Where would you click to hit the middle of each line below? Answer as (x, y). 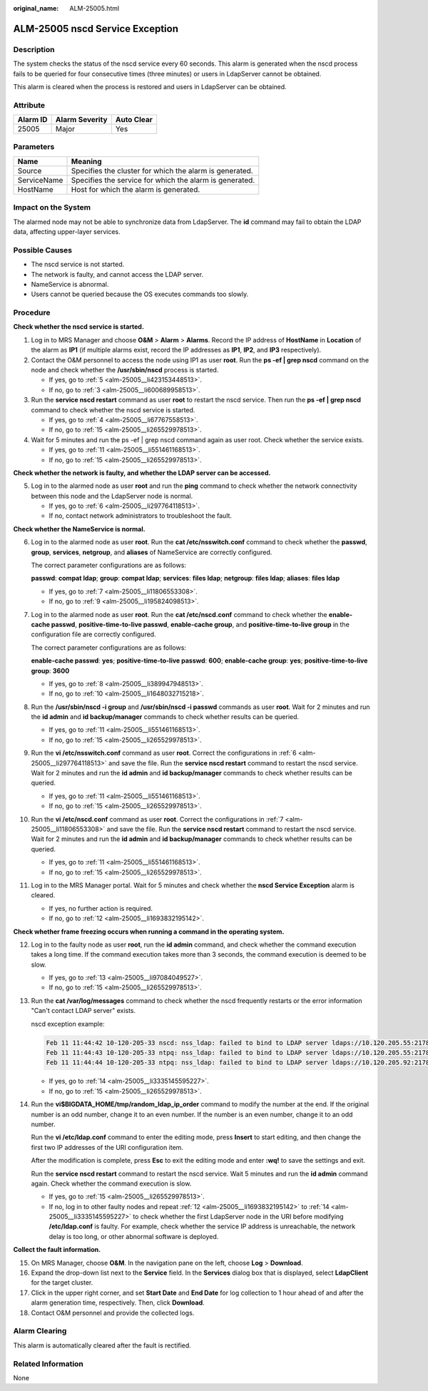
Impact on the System (52, 208)
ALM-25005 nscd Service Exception (96, 29)
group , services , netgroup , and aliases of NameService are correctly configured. (152, 552)
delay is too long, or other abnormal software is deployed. (134, 1236)
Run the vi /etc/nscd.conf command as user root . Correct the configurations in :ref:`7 (157, 819)
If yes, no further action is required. (101, 908)
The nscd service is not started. (78, 265)
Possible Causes (43, 250)
